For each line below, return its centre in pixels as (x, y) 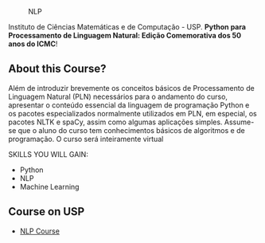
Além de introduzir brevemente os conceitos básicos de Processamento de (131, 88)
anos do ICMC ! (33, 44)
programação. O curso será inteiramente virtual (86, 139)
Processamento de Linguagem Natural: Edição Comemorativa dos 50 (125, 35)
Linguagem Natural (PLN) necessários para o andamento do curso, (118, 96)
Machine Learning (49, 186)
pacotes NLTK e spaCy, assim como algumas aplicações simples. (115, 122)
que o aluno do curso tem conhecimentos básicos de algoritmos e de (131, 130)
